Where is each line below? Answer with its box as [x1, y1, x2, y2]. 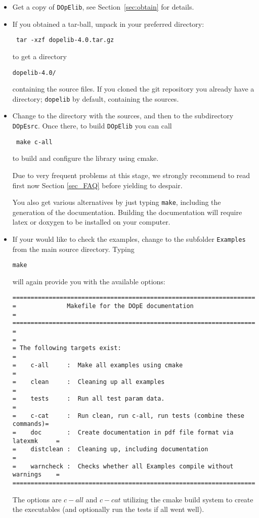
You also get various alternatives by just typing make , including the [12, 197, 221, 207]
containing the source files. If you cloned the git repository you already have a [12, 83, 254, 94]
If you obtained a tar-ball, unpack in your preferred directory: [12, 18, 204, 29]
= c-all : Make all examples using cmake [12, 361, 183, 369]
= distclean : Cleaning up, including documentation [12, 446, 208, 453]
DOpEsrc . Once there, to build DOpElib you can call [12, 120, 172, 131]
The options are [12, 494, 62, 504]
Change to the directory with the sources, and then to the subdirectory [12, 110, 234, 121]
